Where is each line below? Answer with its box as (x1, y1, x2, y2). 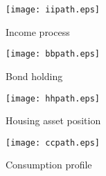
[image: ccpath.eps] (6, 137, 100, 148)
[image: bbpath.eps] (6, 49, 100, 59)
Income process (6, 24, 70, 39)
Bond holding (6, 68, 63, 83)
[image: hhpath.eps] (6, 93, 100, 104)
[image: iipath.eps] (6, 5, 100, 14)
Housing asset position (6, 113, 101, 128)
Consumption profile (6, 157, 92, 172)
